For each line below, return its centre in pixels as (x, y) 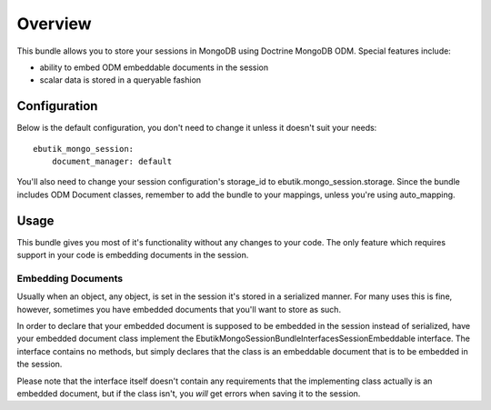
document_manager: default (112, 162)
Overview (54, 24)
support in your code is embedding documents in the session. (133, 255)
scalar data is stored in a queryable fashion (120, 80)
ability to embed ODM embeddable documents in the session (154, 67)
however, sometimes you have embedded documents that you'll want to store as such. (179, 309)
